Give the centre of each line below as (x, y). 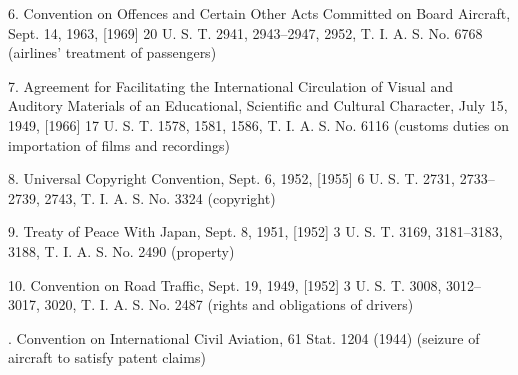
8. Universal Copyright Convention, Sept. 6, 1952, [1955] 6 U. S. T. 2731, (232, 178)
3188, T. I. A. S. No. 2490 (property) (121, 250)
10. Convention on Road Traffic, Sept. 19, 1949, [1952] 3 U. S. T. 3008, (225, 284)
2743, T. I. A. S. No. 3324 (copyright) (160, 197)
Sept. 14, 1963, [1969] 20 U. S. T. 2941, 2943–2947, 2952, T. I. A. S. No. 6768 (245, 32)
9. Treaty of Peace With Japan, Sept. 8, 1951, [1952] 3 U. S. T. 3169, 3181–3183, (255, 231)
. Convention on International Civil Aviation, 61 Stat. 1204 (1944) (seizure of (244, 337)
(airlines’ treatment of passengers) (112, 52)
